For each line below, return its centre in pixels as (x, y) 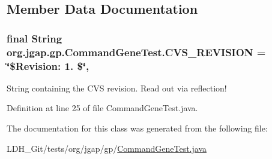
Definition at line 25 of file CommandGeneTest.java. (102, 108)
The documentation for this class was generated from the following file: (137, 128)
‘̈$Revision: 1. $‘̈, (48, 65)
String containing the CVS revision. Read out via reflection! (117, 88)
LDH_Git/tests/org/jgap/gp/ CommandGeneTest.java (107, 148)
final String (35, 38)
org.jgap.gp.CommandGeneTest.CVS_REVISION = (136, 52)
